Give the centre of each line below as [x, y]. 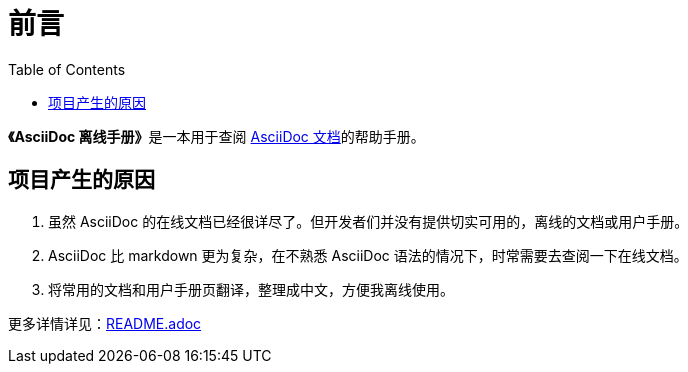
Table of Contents [67, 69]
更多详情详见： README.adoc [105, 323]
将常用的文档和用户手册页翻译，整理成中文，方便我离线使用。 [251, 289]
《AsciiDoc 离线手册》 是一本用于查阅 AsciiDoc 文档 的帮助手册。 [216, 136]
